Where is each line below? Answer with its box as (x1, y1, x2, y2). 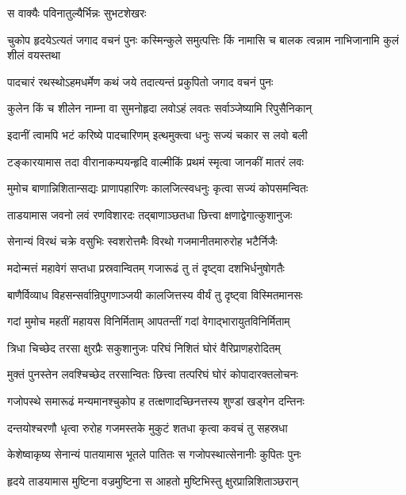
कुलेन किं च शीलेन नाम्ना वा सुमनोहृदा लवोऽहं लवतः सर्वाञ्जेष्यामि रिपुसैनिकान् (7, 100, 312, 116)
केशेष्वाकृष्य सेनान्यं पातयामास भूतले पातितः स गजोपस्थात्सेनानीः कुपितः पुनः (7, 446, 301, 463)
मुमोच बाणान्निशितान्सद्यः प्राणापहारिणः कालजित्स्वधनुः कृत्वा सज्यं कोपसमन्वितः (7, 180, 308, 196)
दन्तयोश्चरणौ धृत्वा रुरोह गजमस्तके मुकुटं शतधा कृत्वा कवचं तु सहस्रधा (7, 419, 288, 436)
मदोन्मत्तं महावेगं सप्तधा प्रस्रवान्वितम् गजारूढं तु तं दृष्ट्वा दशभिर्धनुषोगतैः (7, 259, 285, 276)
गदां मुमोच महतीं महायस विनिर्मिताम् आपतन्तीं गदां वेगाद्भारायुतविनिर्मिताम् (7, 313, 290, 329)
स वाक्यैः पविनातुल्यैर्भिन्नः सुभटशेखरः (7, 5, 147, 21)
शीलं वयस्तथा (7, 47, 61, 63)
